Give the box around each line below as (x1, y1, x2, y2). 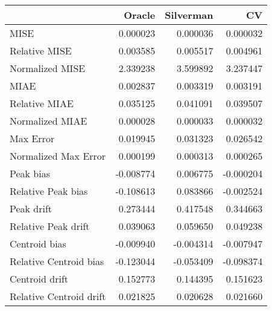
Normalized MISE (10, 61, 86, 75)
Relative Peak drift (10, 219, 90, 233)
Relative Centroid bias (10, 254, 104, 268)
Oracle (124, 8, 156, 22)
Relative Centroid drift (10, 289, 106, 303)
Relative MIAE (10, 96, 74, 110)
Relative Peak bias (10, 184, 88, 198)
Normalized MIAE (10, 114, 87, 128)
